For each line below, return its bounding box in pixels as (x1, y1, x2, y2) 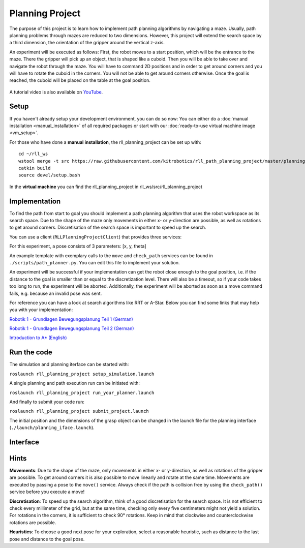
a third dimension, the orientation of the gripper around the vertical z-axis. (9, 40, 165, 46)
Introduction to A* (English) (9, 334, 67, 341)
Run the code (9, 348, 53, 357)
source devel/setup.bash (18, 172, 80, 178)
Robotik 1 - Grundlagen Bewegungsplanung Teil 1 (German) (9, 316, 133, 322)
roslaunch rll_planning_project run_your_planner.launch (9, 389, 155, 395)
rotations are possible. (9, 519, 56, 526)
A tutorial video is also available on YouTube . (9, 89, 103, 95)
